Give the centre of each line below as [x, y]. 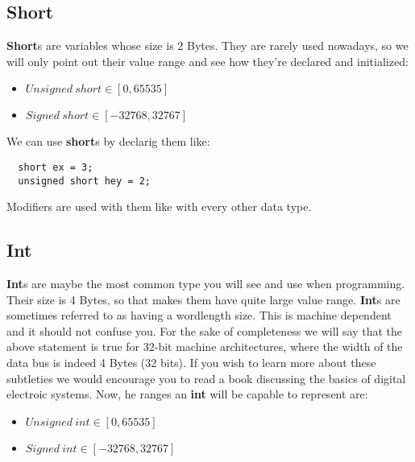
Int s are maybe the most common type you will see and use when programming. [206, 284]
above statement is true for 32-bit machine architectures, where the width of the [205, 346]
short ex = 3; [56, 167]
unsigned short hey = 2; [84, 181]
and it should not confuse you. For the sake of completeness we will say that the [205, 330]
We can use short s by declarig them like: [108, 141]
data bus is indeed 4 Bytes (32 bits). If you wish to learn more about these [191, 363]
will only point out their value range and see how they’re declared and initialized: [207, 61]
